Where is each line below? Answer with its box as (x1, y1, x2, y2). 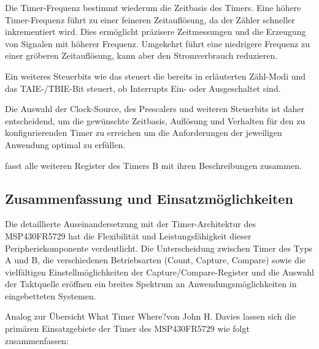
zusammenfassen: (5, 334, 69, 347)
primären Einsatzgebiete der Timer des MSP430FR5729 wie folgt (5, 322, 250, 335)
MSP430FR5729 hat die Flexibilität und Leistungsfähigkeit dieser (5, 229, 252, 242)
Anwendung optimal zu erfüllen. (5, 138, 126, 151)
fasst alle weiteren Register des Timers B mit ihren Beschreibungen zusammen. (5, 159, 302, 171)
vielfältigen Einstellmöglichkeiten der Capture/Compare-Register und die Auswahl (5, 265, 315, 278)
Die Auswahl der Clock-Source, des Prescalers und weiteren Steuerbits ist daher (5, 102, 304, 115)
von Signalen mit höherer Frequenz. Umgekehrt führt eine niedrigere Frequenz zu (5, 37, 310, 50)
